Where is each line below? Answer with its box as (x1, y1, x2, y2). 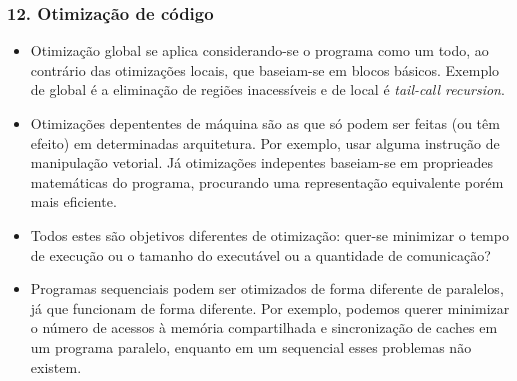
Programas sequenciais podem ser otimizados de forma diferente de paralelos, (30, 278, 504, 299)
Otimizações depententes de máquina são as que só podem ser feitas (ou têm (30, 113, 500, 133)
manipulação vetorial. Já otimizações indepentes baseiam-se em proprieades (30, 152, 494, 173)
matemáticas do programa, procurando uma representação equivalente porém (30, 171, 504, 192)
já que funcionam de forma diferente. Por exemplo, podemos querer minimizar (30, 297, 510, 318)
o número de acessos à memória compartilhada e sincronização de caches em (30, 317, 498, 338)
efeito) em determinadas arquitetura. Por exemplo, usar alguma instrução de (30, 132, 500, 153)
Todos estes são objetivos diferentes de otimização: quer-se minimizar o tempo (30, 224, 509, 245)
